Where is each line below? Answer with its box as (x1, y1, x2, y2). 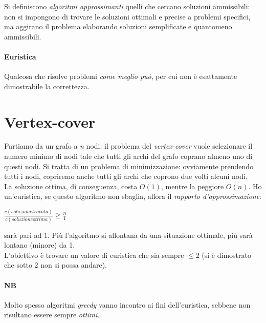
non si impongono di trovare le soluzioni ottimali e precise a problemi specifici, (4, 11, 251, 22)
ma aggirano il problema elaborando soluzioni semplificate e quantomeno (4, 21, 232, 32)
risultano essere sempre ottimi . (4, 309, 100, 320)
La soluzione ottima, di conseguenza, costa (4, 180, 138, 191)
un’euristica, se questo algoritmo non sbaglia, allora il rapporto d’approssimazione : (4, 191, 261, 201)
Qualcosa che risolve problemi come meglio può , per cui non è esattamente (4, 71, 237, 82)
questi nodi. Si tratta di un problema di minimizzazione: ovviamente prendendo (4, 160, 254, 171)
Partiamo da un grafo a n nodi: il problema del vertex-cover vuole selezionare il (4, 140, 253, 151)
